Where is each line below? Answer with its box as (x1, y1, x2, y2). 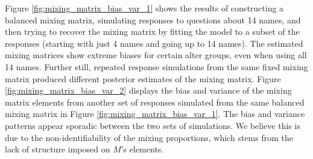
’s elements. (121, 143, 164, 155)
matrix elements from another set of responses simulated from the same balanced (5, 95, 305, 108)
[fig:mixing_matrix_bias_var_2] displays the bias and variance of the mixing (5, 84, 292, 97)
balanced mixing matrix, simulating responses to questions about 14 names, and (5, 13, 301, 26)
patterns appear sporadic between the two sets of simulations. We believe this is (5, 119, 300, 131)
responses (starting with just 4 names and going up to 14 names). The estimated (5, 37, 303, 49)
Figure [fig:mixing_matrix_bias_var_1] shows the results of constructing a (5, 2, 284, 14)
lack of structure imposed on (5, 143, 110, 155)
